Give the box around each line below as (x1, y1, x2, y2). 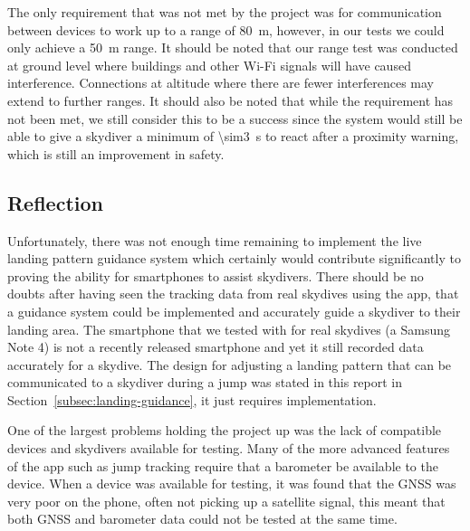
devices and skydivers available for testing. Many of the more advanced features (7, 439, 450, 458)
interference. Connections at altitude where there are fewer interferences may (7, 73, 434, 92)
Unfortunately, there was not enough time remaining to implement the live (7, 231, 422, 250)
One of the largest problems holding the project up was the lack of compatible (7, 421, 442, 440)
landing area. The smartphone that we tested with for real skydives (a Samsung (7, 319, 450, 338)
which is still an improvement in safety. (7, 144, 225, 163)
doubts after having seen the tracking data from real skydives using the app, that (7, 284, 459, 303)
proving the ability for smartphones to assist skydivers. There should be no (7, 266, 424, 285)
